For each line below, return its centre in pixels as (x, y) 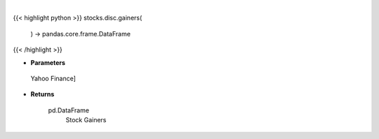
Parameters (48, 62)
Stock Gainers (86, 120)
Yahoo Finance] (53, 78)
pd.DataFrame (69, 110)
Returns (42, 94)
